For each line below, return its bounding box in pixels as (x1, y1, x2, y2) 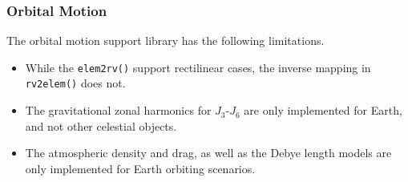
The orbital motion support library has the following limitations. (6, 32, 325, 49)
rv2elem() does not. (25, 75, 126, 91)
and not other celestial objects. (25, 117, 177, 134)
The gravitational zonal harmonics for (25, 102, 212, 119)
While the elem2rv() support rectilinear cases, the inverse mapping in (25, 59, 371, 75)
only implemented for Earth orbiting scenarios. (25, 160, 256, 176)
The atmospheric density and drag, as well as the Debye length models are (25, 144, 392, 161)
